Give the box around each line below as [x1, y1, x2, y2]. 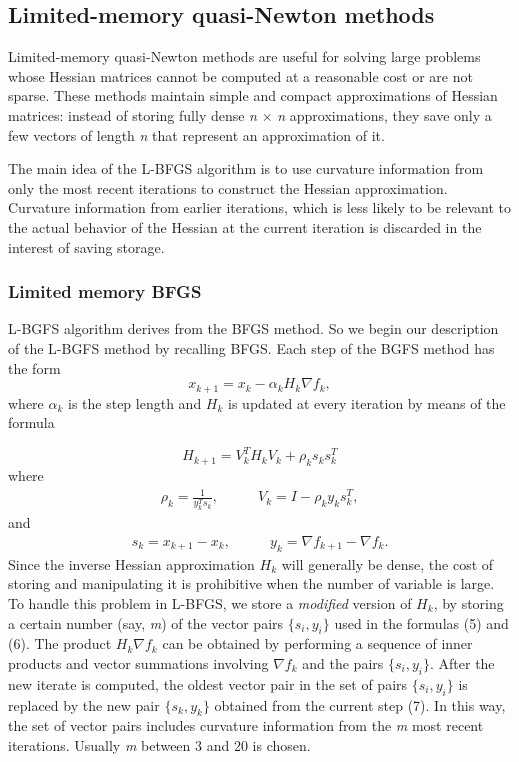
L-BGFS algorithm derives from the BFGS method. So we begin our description [8, 318, 499, 339]
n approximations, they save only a [277, 104, 492, 125]
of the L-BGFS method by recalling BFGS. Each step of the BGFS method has [8, 337, 495, 358]
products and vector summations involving [8, 652, 269, 673]
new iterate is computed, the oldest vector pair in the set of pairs [8, 673, 408, 694]
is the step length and [68, 392, 202, 413]
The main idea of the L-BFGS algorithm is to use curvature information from [8, 158, 484, 179]
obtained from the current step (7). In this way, [214, 694, 506, 715]
